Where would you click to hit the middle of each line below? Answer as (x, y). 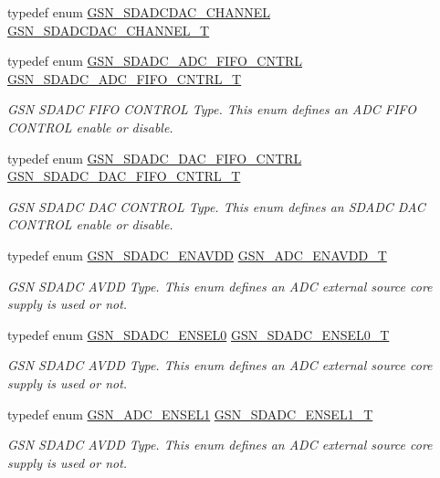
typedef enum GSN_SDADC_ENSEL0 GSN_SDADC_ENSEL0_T (199, 334)
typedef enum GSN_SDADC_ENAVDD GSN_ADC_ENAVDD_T (197, 255)
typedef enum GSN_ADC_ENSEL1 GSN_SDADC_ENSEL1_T (190, 414)
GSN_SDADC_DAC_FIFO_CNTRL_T (124, 176)
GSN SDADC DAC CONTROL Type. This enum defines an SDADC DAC (216, 206)
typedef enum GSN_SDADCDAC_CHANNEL (139, 12)
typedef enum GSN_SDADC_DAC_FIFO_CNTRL (155, 158)
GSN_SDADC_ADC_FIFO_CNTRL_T (125, 78)
